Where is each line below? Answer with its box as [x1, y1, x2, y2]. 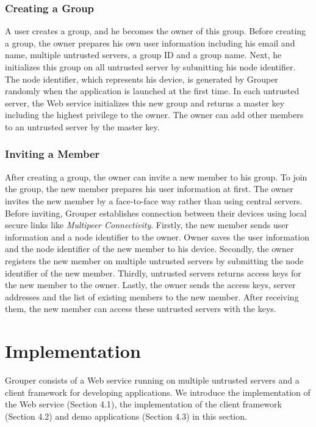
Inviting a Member [5, 146, 100, 162]
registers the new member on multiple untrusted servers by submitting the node [5, 254, 304, 267]
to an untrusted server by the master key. [5, 120, 160, 133]
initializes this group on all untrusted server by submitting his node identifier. [5, 61, 296, 73]
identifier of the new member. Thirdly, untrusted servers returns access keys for [5, 266, 301, 279]
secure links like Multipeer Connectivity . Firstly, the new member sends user [5, 218, 289, 231]
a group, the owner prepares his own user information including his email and [5, 36, 295, 49]
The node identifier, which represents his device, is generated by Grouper [5, 72, 278, 85]
